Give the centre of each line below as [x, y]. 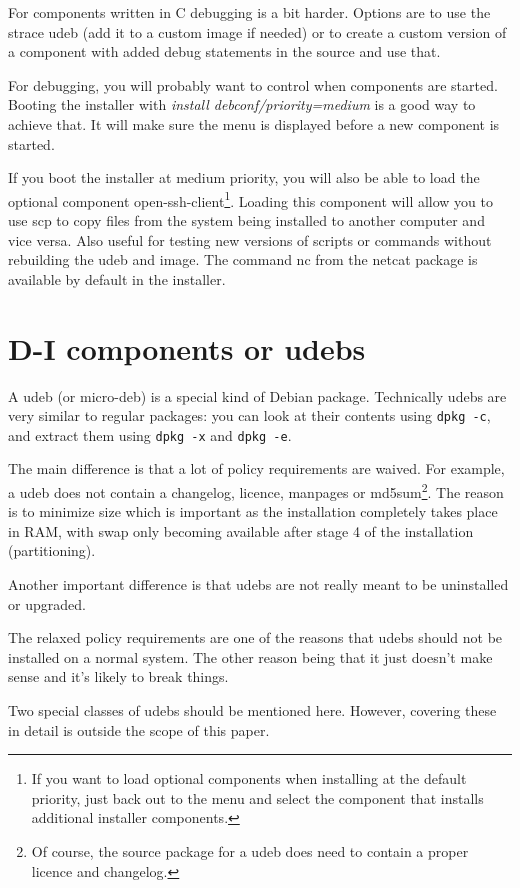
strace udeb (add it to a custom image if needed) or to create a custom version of [257, 31]
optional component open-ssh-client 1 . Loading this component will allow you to [251, 199]
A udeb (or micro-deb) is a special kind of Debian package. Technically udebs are [257, 395]
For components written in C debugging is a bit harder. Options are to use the [249, 12]
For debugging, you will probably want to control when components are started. [253, 84]
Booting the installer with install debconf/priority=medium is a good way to [242, 104]
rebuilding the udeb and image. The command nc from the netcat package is [243, 259]
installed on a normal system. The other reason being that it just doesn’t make [250, 656]
